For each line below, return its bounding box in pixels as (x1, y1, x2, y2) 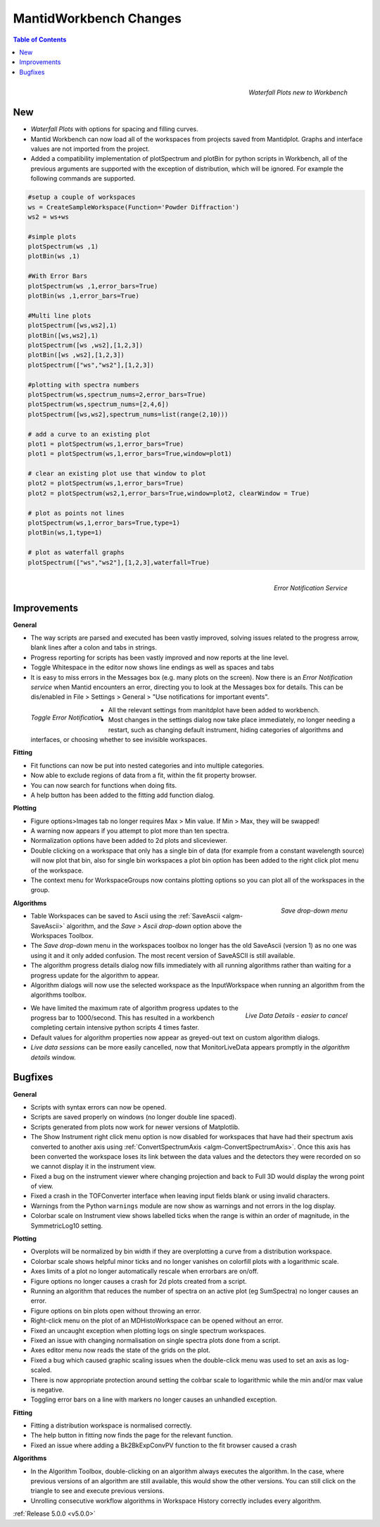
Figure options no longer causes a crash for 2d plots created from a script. (30, 1277, 247, 1285)
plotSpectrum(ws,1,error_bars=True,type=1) (27, 519, 181, 527)
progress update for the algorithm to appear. (30, 971, 160, 980)
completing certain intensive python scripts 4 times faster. (30, 1023, 200, 1032)
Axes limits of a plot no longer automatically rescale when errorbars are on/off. (30, 1267, 259, 1276)
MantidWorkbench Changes (13, 11, 182, 26)
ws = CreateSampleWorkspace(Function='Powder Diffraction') (27, 203, 240, 211)
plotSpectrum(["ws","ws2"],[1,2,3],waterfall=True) (27, 558, 210, 566)
